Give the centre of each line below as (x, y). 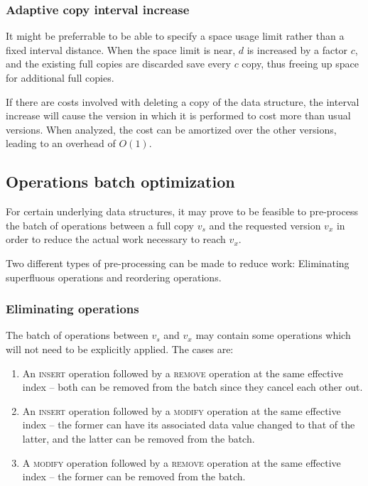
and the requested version (265, 225)
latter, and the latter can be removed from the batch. (139, 438)
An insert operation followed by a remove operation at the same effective (183, 373)
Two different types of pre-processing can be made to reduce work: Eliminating (178, 263)
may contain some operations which (273, 335)
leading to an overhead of (61, 143)
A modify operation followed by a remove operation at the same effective (182, 462)
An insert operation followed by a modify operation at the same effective (182, 410)
